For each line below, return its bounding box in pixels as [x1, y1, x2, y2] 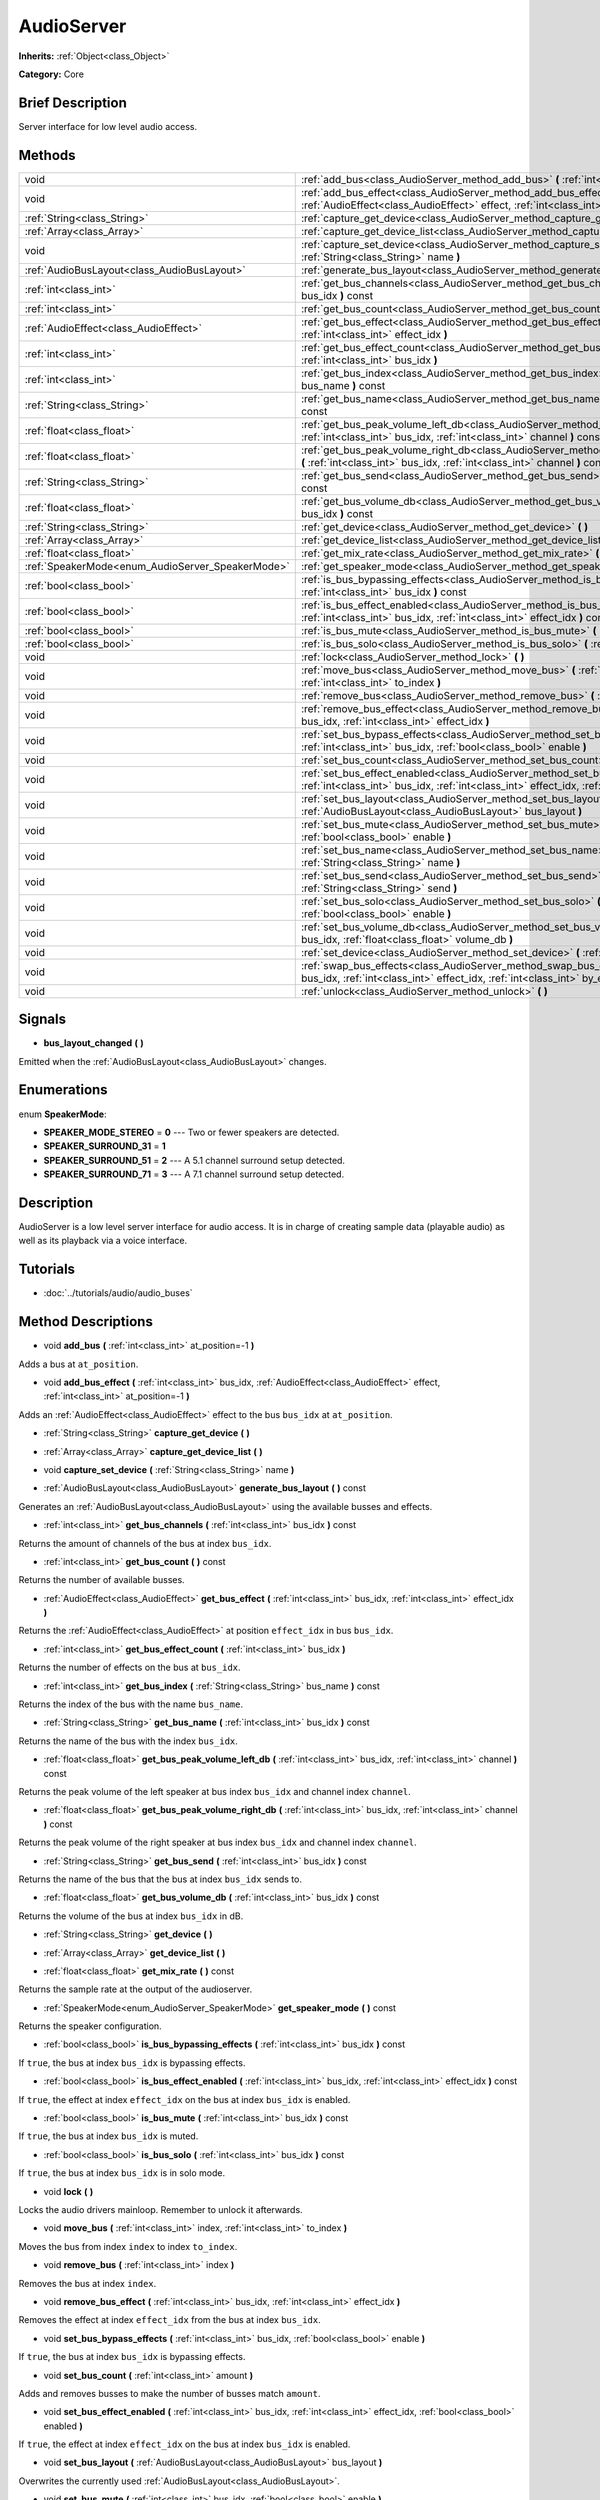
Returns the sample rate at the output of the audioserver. [18, 1983, 253, 1995]
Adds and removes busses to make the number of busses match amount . [18, 2387, 321, 2399]
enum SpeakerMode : [18, 1108, 107, 1120]
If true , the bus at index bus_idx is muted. [18, 2130, 199, 2142]
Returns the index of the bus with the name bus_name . [18, 1698, 244, 1710]
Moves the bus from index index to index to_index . [18, 2240, 238, 2252]
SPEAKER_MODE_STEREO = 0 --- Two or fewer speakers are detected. [43, 1126, 340, 1138]
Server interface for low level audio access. [18, 120, 198, 132]
